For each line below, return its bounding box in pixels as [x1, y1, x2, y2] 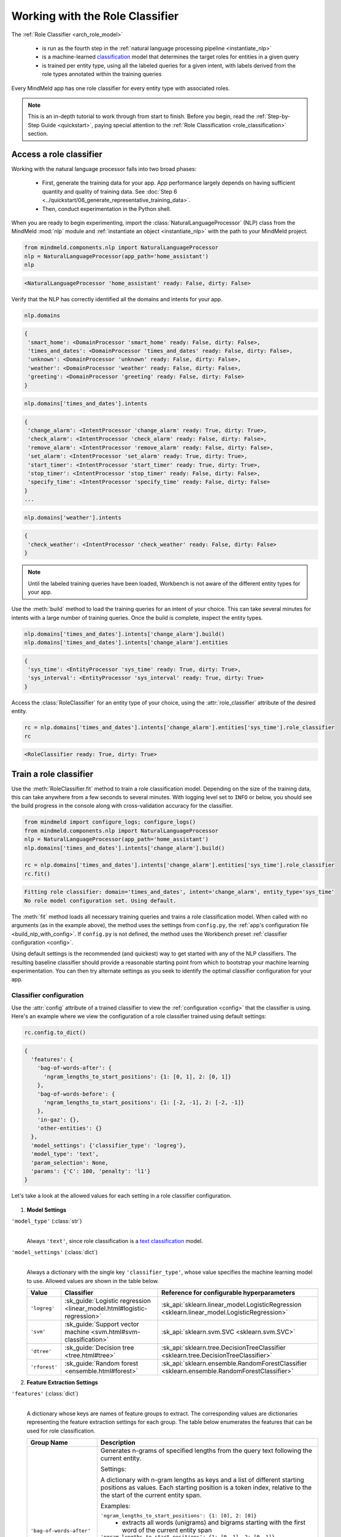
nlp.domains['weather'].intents [24, 514, 122, 521]
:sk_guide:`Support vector [64, 1319, 139, 1328]
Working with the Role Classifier [11, 9, 179, 23]
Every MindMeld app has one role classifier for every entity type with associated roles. [11, 84, 230, 92]
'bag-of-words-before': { [37, 1090, 115, 1097]
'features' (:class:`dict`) [11, 1390, 79, 1397]
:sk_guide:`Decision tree [64, 1343, 134, 1352]
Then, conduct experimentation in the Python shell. [42, 205, 172, 212]
